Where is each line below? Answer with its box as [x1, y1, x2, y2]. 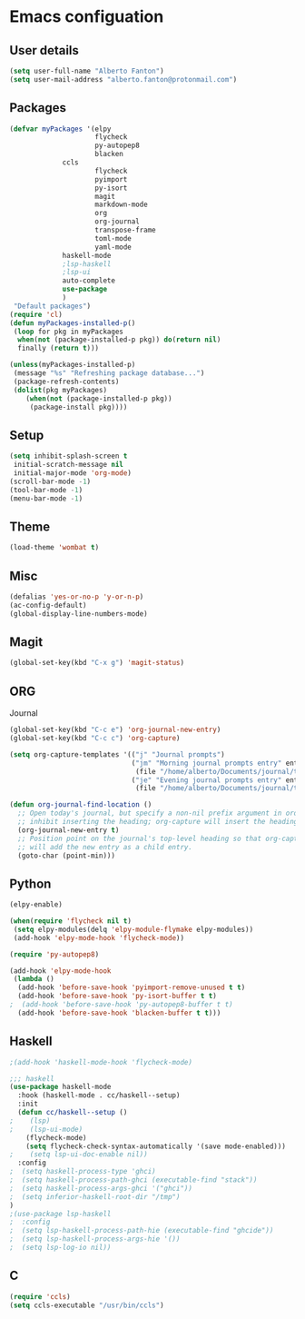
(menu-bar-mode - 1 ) [9, 493, 84, 503]
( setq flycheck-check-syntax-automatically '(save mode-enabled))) [25, 1142, 286, 1151]
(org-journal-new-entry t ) [17, 825, 120, 835]
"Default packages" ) [13, 302, 92, 311]
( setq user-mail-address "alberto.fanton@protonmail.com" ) [9, 74, 238, 84]
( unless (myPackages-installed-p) [9, 361, 136, 370]
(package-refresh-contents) [13, 377, 120, 386]
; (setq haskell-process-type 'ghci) [9, 1167, 156, 1176]
